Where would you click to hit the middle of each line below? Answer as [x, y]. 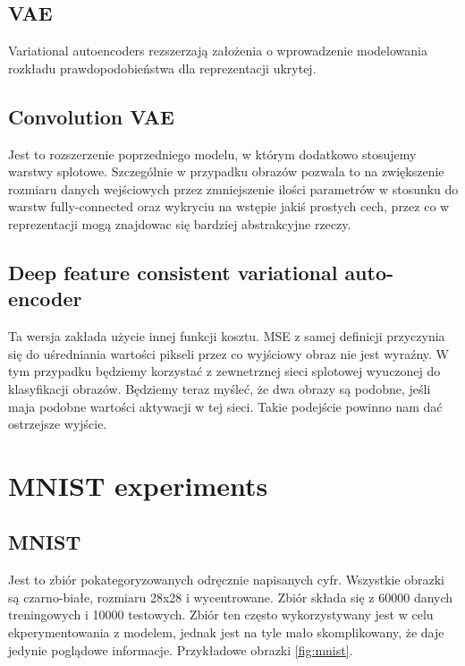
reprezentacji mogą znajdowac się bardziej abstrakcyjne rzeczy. [180, 223]
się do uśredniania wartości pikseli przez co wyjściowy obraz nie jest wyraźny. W [228, 353]
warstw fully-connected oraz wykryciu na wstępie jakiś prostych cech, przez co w [229, 206]
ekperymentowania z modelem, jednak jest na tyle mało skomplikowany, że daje [226, 632]
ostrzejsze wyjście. [58, 424]
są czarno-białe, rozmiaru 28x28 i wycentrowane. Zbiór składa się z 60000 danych [231, 597]
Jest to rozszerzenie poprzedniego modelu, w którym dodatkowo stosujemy [212, 154]
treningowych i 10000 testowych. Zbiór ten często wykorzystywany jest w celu [221, 615]
